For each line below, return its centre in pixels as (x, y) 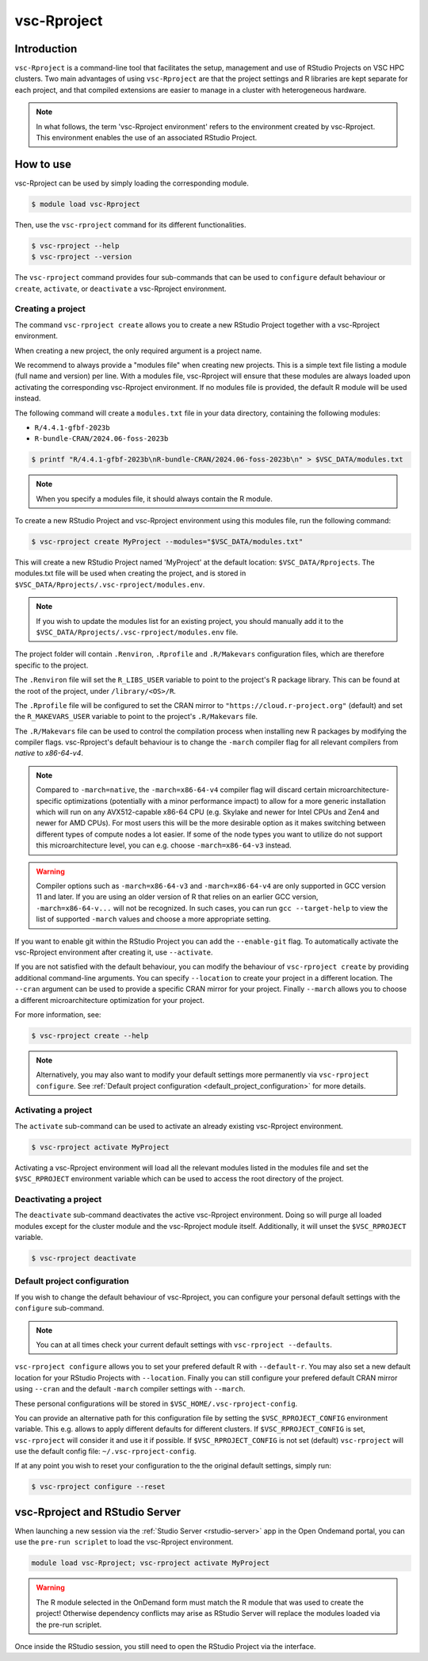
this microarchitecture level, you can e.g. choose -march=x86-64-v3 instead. (164, 845)
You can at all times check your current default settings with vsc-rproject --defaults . (184, 1345)
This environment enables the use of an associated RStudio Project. (147, 138)
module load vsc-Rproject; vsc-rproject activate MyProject (151, 1563)
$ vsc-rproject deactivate (84, 1258)
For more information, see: (58, 1014)
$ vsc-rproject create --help (90, 1035)
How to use (43, 164)
